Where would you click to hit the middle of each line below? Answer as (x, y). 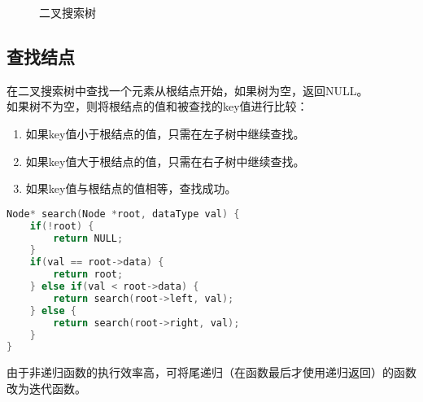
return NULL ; (88, 238)
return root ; (88, 275)
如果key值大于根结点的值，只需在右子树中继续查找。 (165, 161)
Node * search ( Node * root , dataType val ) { (123, 214)
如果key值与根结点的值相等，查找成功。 (131, 188)
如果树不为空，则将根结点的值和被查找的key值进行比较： (157, 106)
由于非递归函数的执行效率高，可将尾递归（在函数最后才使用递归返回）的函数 (211, 372)
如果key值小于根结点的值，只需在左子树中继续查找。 (165, 133)
